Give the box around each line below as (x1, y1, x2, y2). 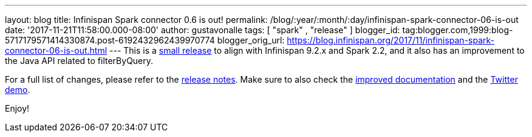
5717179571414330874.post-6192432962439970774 (5, 35, 215, 45)
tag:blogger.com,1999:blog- (402, 25, 513, 35)
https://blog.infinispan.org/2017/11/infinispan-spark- (287, 35, 495, 45)
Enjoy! (5, 103, 30, 113)
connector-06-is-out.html (5, 45, 107, 56)
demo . (5, 84, 30, 95)
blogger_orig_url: (217, 35, 285, 45)
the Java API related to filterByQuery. (5, 56, 154, 66)
